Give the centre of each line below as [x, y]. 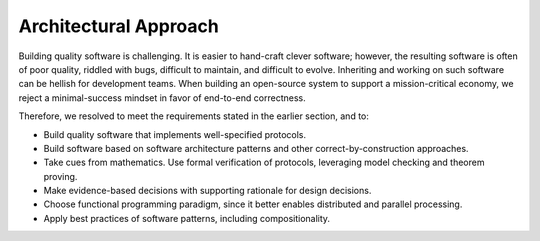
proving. [60, 176]
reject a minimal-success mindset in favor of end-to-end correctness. [162, 97]
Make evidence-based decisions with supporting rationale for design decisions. [207, 191]
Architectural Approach [118, 26]
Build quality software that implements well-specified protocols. [175, 134]
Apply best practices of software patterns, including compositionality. [186, 218]
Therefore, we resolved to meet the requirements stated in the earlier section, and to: [194, 116]
